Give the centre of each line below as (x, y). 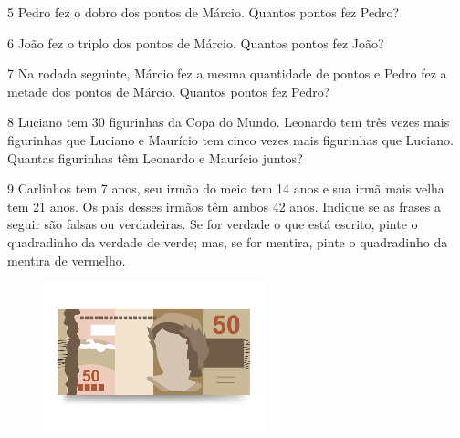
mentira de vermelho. (67, 260)
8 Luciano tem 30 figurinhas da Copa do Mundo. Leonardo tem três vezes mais (229, 122)
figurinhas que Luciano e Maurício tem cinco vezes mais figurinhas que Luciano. (230, 139)
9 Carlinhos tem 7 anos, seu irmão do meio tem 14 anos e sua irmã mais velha (226, 188)
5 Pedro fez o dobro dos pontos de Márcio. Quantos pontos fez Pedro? (204, 12)
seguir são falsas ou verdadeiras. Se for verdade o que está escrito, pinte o (213, 224)
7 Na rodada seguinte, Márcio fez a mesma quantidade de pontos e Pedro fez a (227, 73)
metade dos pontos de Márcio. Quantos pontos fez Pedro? (169, 91)
